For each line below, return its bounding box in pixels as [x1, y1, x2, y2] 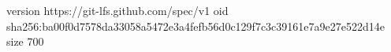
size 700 [6, 33, 44, 50]
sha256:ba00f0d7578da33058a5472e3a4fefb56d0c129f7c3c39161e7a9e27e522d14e [6, 17, 385, 34]
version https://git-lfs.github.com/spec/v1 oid [6, 2, 229, 18]
